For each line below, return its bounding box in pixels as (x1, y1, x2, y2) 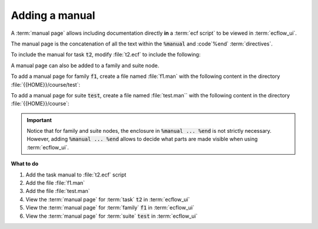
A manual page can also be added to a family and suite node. (11, 62, 160, 69)
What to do (11, 160, 39, 168)
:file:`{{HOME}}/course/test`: (11, 81, 81, 88)
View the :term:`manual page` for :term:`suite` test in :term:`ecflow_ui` (25, 212, 198, 220)
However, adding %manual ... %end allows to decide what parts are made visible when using (26, 136, 258, 143)
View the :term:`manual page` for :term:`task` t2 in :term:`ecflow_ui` (25, 195, 190, 203)
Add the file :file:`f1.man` (25, 179, 85, 187)
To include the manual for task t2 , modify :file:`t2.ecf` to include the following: (11, 51, 201, 58)
